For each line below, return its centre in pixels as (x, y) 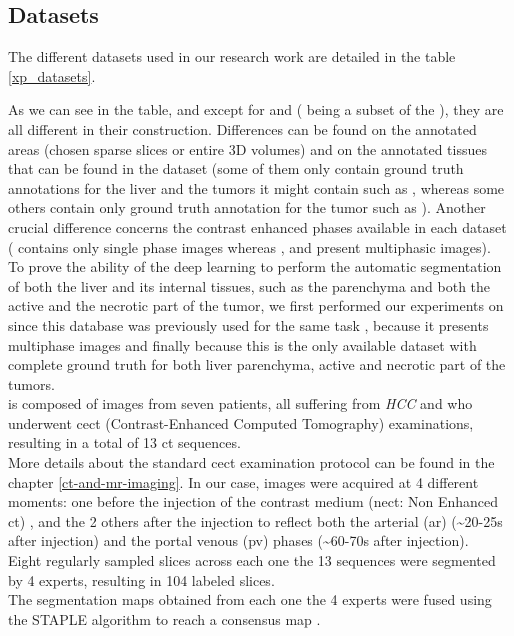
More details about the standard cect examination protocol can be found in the (251, 462)
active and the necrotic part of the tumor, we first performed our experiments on (256, 305)
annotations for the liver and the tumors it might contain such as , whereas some (256, 187)
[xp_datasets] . (52, 75)
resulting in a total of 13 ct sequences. (124, 442)
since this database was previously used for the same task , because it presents (248, 324)
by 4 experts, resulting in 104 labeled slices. (141, 579)
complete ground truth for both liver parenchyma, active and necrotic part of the (257, 364)
